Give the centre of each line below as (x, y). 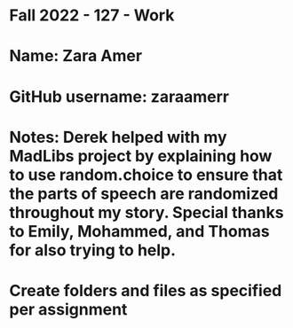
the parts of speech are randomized (144, 194)
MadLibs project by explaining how (141, 156)
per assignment (68, 309)
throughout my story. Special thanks (146, 212)
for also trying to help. (92, 250)
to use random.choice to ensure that (146, 175)
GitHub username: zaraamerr (119, 96)
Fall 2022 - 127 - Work (92, 16)
